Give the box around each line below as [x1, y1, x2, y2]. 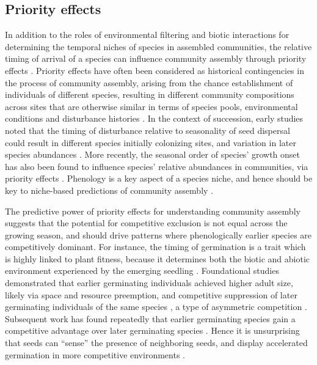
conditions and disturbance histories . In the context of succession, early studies [5, 112, 304, 125]
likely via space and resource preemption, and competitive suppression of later [5, 288, 297, 301]
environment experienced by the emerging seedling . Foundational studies [5, 264, 279, 277]
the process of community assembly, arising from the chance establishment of [5, 76, 293, 89]
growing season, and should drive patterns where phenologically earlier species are [5, 228, 312, 241]
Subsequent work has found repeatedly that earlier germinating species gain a [5, 312, 296, 325]
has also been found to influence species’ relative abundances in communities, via [5, 160, 308, 172]
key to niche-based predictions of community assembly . [5, 183, 213, 196]
